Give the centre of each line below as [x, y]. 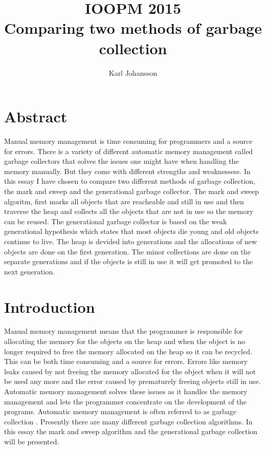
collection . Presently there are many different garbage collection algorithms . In [128, 421]
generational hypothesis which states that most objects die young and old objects [131, 231]
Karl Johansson [133, 72]
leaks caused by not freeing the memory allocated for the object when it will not [130, 371]
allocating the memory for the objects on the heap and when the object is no [125, 341]
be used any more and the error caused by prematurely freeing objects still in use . [132, 381]
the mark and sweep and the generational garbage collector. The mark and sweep [132, 191]
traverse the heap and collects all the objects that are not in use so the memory [129, 211]
